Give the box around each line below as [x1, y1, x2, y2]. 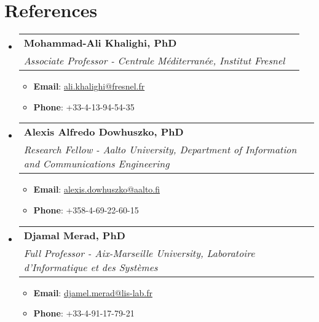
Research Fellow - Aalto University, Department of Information [23, 142, 297, 157]
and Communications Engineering [23, 156, 170, 171]
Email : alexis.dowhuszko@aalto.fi [33, 183, 160, 196]
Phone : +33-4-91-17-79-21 [33, 307, 135, 320]
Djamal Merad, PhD [23, 228, 125, 242]
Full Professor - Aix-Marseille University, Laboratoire [23, 245, 255, 260]
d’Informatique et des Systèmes [23, 259, 158, 274]
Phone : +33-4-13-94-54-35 [33, 100, 135, 113]
